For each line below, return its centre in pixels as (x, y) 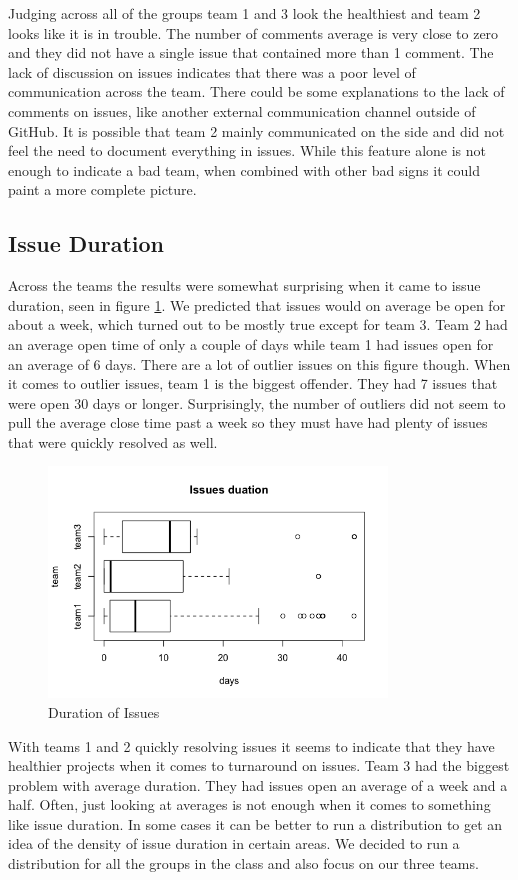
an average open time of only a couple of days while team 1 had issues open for (251, 343)
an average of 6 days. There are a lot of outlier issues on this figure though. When (259, 363)
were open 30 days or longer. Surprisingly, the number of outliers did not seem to (257, 402)
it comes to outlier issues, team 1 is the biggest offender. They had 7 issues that (253, 383)
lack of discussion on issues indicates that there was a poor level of (212, 71)
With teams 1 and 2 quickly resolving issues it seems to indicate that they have (251, 745)
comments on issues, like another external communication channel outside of (242, 110)
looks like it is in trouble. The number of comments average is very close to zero (253, 32)
